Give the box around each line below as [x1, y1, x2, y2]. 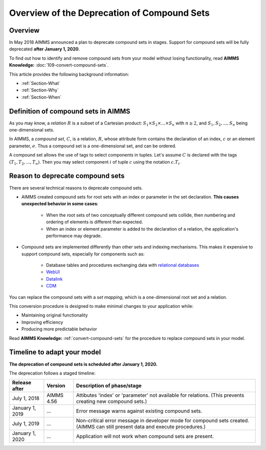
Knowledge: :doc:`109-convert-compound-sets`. [9, 62, 109, 68]
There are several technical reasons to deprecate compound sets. [9, 185, 143, 191]
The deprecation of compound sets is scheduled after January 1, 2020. [9, 361, 158, 367]
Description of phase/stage [76, 382, 142, 389]
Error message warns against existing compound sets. [76, 408, 202, 414]
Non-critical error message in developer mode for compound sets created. [76, 417, 250, 424]
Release [12, 379, 32, 386]
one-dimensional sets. [9, 127, 54, 133]
